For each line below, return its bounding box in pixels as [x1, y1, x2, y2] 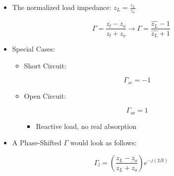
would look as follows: [70, 137, 137, 148]
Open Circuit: [24, 90, 66, 101]
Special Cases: [12, 44, 55, 54]
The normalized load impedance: [12, 2, 112, 12]
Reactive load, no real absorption [36, 120, 136, 131]
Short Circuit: [24, 60, 66, 70]
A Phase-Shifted [12, 137, 61, 148]
